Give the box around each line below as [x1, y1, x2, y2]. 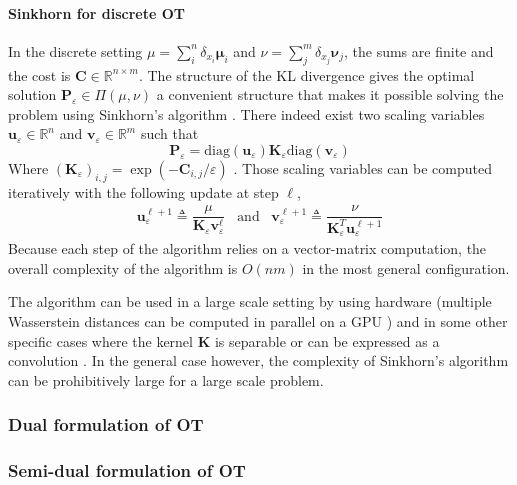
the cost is [8, 64, 71, 85]
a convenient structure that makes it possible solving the [156, 84, 504, 105]
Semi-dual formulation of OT [8, 458, 246, 483]
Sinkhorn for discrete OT [8, 2, 185, 23]
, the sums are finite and [344, 40, 494, 61]
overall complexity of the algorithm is [8, 257, 238, 278]
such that [140, 123, 199, 144]
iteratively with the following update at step [8, 181, 279, 202]
